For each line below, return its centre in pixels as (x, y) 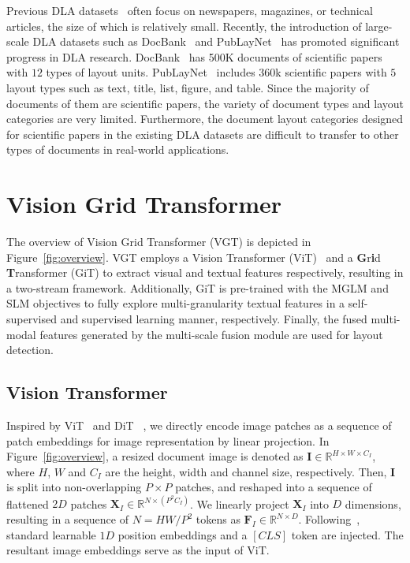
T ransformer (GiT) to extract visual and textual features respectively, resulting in (205, 272)
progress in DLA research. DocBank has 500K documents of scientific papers (194, 56)
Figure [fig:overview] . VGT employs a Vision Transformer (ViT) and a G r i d (194, 257)
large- (379, 26)
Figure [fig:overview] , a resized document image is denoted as (155, 456)
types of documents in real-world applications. (118, 149)
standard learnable (51, 534)
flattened (28, 503)
